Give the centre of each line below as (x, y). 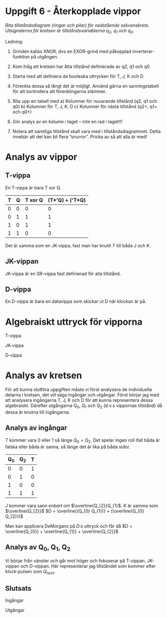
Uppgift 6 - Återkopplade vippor (73, 11)
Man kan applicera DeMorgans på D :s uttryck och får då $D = (69, 526)
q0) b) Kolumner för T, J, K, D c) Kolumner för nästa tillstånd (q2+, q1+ (85, 106)
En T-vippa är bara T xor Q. (33, 187)
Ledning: (14, 41)
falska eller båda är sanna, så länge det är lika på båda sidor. (68, 447)
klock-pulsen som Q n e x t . (30, 572)
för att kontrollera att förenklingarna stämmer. (59, 91)
